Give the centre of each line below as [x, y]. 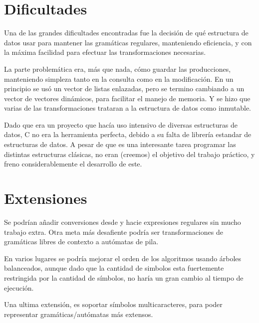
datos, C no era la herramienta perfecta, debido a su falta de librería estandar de [128, 134]
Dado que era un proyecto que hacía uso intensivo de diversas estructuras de [121, 124]
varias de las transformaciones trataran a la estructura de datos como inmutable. [128, 108]
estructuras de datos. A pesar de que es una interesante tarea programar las [120, 144]
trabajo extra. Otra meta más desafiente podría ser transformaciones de [114, 232]
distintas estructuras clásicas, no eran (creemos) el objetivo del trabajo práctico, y [129, 154]
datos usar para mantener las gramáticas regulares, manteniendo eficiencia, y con [128, 42]
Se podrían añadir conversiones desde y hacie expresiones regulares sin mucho [123, 222]
